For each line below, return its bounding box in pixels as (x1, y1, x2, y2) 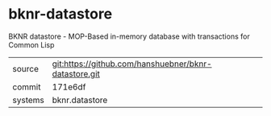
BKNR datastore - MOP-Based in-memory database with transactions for (8, 31, 250, 41)
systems (12, 94, 44, 106)
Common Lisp (8, 39, 55, 49)
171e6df (52, 81, 86, 93)
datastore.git (52, 68, 101, 79)
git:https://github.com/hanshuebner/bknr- (52, 58, 212, 69)
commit (12, 81, 41, 93)
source (12, 63, 39, 74)
